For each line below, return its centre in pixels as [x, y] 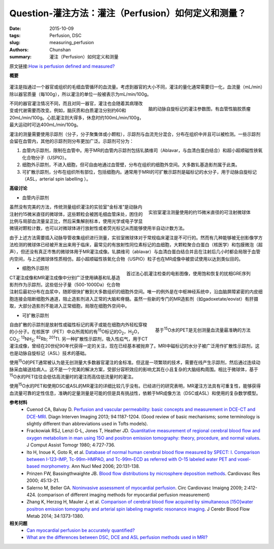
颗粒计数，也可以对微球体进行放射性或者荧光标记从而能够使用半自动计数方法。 [105, 228]
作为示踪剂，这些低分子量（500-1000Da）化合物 [69, 285]
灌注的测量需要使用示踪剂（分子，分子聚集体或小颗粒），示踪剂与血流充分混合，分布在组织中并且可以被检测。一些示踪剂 [135, 134]
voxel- [244, 459]
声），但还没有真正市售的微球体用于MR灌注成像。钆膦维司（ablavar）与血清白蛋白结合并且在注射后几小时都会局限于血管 [135, 252]
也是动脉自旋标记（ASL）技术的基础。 [49, 353]
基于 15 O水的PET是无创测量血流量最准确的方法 [203, 329]
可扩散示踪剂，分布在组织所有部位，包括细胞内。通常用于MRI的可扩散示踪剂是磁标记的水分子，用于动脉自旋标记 [140, 172]
